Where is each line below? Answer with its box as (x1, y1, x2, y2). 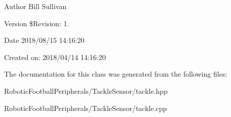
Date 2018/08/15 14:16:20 (4, 35, 85, 45)
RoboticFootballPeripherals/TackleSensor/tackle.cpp (4, 102, 167, 113)
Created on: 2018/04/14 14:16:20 (4, 51, 106, 62)
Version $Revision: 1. (4, 18, 69, 28)
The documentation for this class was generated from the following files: (4, 69, 227, 79)
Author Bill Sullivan (4, 1, 67, 11)
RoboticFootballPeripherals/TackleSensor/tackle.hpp (4, 85, 168, 96)
